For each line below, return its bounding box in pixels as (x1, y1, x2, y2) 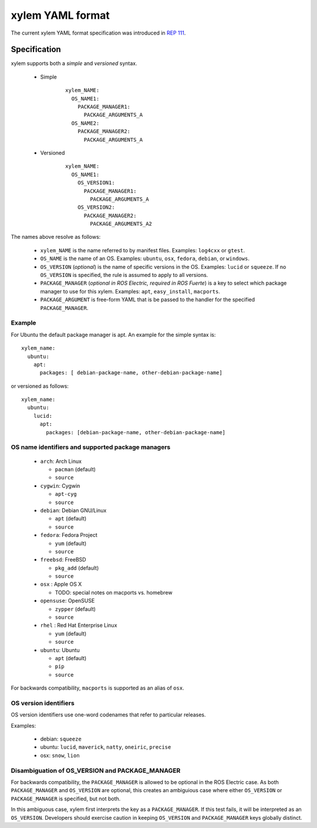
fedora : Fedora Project (40, 532, 97, 539)
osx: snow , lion (40, 752, 80, 759)
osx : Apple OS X (40, 581, 82, 588)
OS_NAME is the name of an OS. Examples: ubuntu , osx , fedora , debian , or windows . (40, 255, 249, 262)
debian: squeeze (40, 735, 82, 742)
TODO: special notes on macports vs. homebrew (55, 589, 173, 596)
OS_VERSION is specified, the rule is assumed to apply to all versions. (40, 272, 208, 279)
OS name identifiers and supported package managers (11, 443, 171, 451)
